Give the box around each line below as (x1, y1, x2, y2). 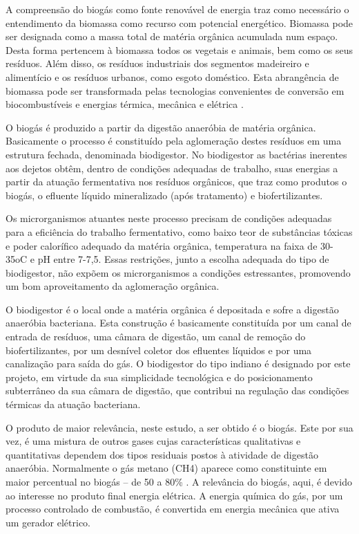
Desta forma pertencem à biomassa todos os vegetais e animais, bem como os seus (6, 42, 353, 57)
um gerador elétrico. (6, 515, 91, 529)
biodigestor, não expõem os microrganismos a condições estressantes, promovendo (6, 265, 351, 279)
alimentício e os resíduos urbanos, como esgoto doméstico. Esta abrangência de (6, 69, 339, 84)
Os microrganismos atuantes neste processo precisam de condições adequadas (6, 211, 332, 225)
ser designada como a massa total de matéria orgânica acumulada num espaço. (6, 29, 338, 44)
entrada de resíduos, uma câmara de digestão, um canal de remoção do (6, 329, 306, 344)
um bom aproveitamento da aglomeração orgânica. (6, 279, 220, 293)
